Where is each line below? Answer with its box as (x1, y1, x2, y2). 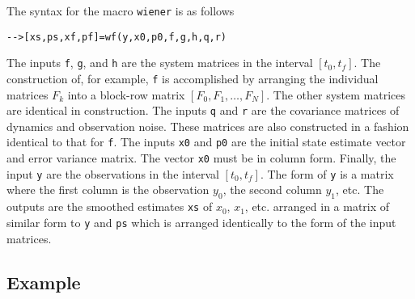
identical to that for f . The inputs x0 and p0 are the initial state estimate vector (6, 133, 406, 150)
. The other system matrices (266, 86, 406, 103)
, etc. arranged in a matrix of (244, 198, 390, 215)
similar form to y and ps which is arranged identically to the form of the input (6, 213, 396, 230)
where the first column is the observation (6, 181, 210, 198)
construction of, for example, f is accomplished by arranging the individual (6, 69, 379, 86)
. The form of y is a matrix (260, 165, 394, 182)
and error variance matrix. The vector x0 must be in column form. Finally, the (6, 149, 396, 166)
